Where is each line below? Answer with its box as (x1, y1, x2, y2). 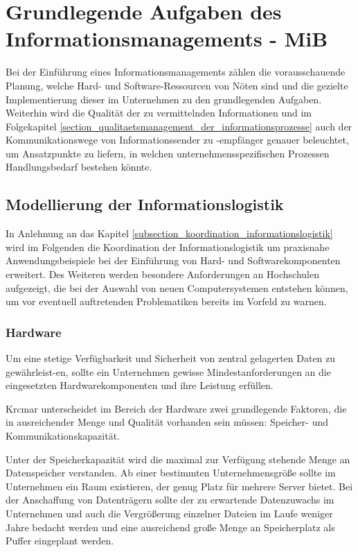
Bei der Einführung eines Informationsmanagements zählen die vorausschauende (6, 64, 346, 79)
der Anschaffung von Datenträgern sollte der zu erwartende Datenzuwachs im (6, 492, 334, 507)
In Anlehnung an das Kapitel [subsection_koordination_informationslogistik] (6, 226, 333, 241)
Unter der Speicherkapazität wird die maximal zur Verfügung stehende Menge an (6, 451, 350, 466)
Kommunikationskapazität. (6, 429, 120, 443)
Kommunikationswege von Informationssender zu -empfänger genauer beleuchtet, (6, 132, 349, 147)
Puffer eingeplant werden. (6, 533, 114, 548)
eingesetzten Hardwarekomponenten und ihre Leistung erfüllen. (6, 378, 274, 393)
